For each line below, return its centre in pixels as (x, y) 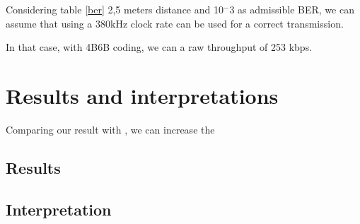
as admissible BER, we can (296, 9)
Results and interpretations (142, 95)
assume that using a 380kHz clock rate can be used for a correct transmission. (175, 23)
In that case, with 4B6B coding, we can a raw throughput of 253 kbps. (159, 47)
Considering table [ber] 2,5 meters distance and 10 (115, 9)
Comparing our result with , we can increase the (110, 129)
